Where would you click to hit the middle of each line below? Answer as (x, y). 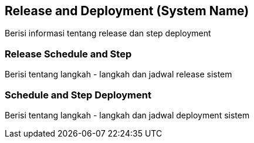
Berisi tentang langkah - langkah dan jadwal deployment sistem (127, 115)
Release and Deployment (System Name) (127, 11)
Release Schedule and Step (68, 54)
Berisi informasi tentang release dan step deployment (108, 33)
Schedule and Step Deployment (78, 95)
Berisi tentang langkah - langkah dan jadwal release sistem (118, 74)
